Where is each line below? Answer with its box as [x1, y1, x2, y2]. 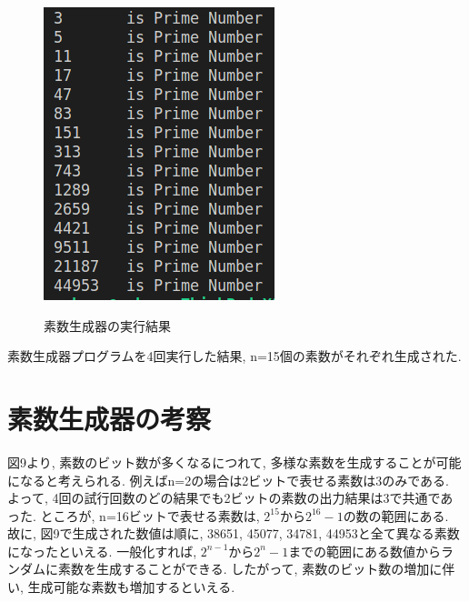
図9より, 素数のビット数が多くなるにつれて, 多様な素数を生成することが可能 [7, 452, 462, 471]
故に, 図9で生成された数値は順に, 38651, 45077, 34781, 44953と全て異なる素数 [7, 524, 460, 543]
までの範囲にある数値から [288, 541, 442, 560]
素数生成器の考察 [7, 399, 212, 436]
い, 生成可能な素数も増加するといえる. [7, 577, 235, 597]
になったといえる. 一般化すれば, [7, 541, 197, 560]
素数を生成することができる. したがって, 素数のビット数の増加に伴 [57, 559, 455, 578]
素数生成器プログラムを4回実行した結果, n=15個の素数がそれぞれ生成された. [7, 346, 462, 366]
